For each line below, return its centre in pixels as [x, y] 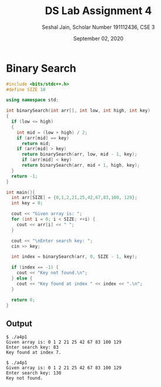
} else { [22, 278]
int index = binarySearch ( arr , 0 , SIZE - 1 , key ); [74, 257]
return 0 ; [23, 300]
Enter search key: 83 [32, 348]
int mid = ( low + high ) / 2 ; [52, 132]
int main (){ [20, 192]
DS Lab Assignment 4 [98, 11]
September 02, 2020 [98, 38]
